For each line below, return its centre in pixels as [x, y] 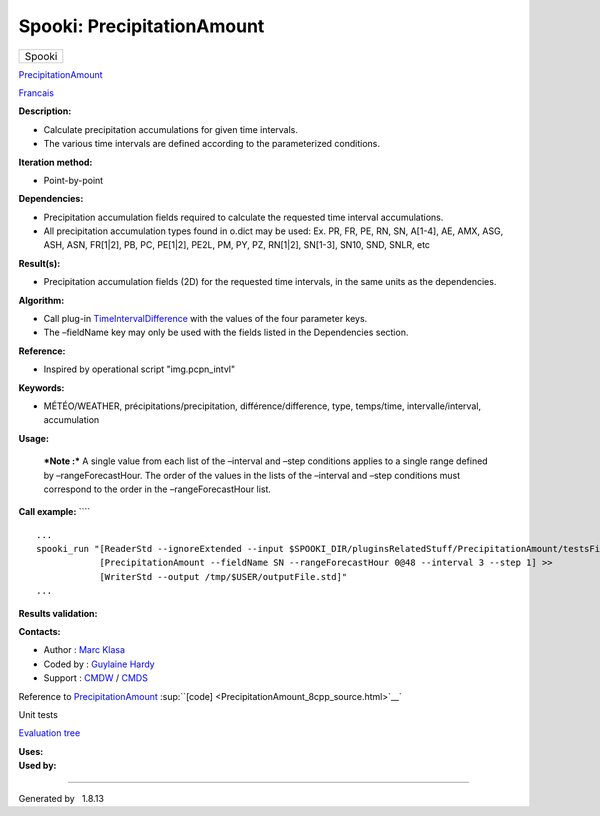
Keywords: [41, 387]
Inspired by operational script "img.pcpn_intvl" [139, 369]
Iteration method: [55, 162]
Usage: [34, 438]
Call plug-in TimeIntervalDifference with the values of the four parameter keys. [205, 319]
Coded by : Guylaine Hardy [99, 664]
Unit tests [38, 714]
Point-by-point [73, 180]
